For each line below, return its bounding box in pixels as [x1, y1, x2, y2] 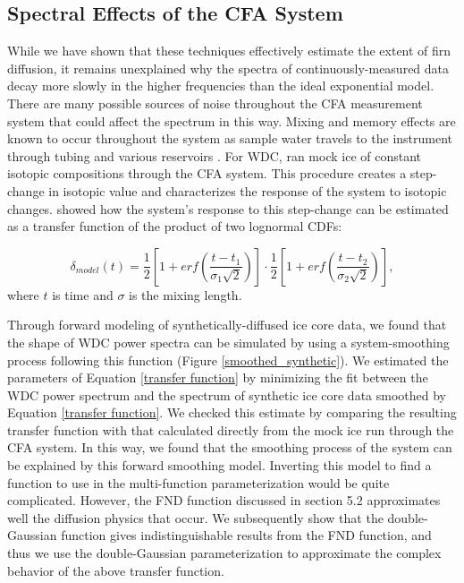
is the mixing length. [129, 285, 242, 304]
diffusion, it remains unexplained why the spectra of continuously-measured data [7, 58, 450, 77]
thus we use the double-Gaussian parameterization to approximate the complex [7, 544, 442, 562]
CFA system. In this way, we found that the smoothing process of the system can [7, 438, 452, 457]
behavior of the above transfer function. [7, 561, 224, 579]
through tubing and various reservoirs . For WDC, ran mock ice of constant [7, 146, 422, 165]
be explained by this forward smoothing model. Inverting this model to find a [7, 456, 432, 475]
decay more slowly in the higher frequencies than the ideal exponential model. [7, 76, 434, 95]
